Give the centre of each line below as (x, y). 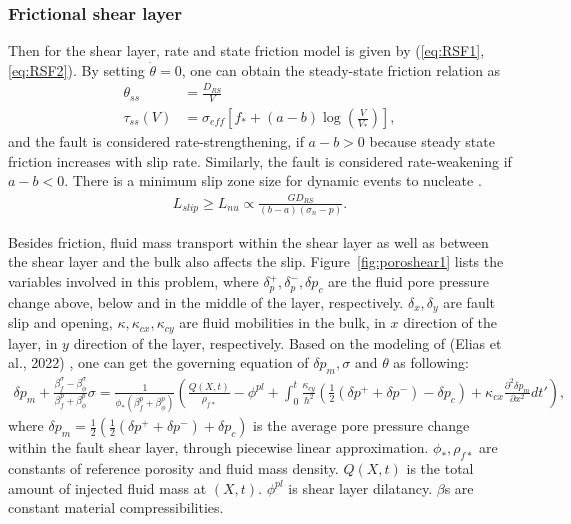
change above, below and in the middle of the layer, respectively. (206, 301)
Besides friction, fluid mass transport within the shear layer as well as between (248, 241)
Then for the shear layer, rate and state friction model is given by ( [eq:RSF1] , (246, 50)
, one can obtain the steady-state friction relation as (341, 69)
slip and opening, (60, 322)
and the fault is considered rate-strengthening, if (156, 141)
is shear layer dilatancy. (360, 487)
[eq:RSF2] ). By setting (76, 69)
